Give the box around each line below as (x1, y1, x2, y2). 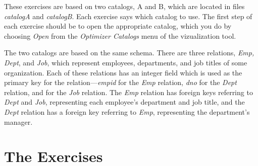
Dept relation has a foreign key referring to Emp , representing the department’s (4, 106, 250, 117)
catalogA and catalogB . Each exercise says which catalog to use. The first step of (4, 11, 252, 21)
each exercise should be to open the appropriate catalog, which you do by (4, 21, 232, 31)
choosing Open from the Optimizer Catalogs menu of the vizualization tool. (4, 30, 236, 41)
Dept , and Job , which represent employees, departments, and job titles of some (4, 57, 247, 67)
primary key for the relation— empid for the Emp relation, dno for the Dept (4, 77, 237, 88)
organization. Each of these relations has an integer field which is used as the (4, 67, 242, 77)
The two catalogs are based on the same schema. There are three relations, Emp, (4, 47, 254, 58)
